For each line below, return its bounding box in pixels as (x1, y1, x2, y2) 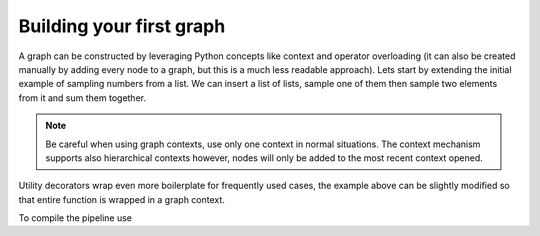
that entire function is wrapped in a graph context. (18, 193, 225, 205)
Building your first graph (18, 15, 226, 37)
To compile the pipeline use (18, 212, 133, 224)
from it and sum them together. (18, 91, 147, 104)
